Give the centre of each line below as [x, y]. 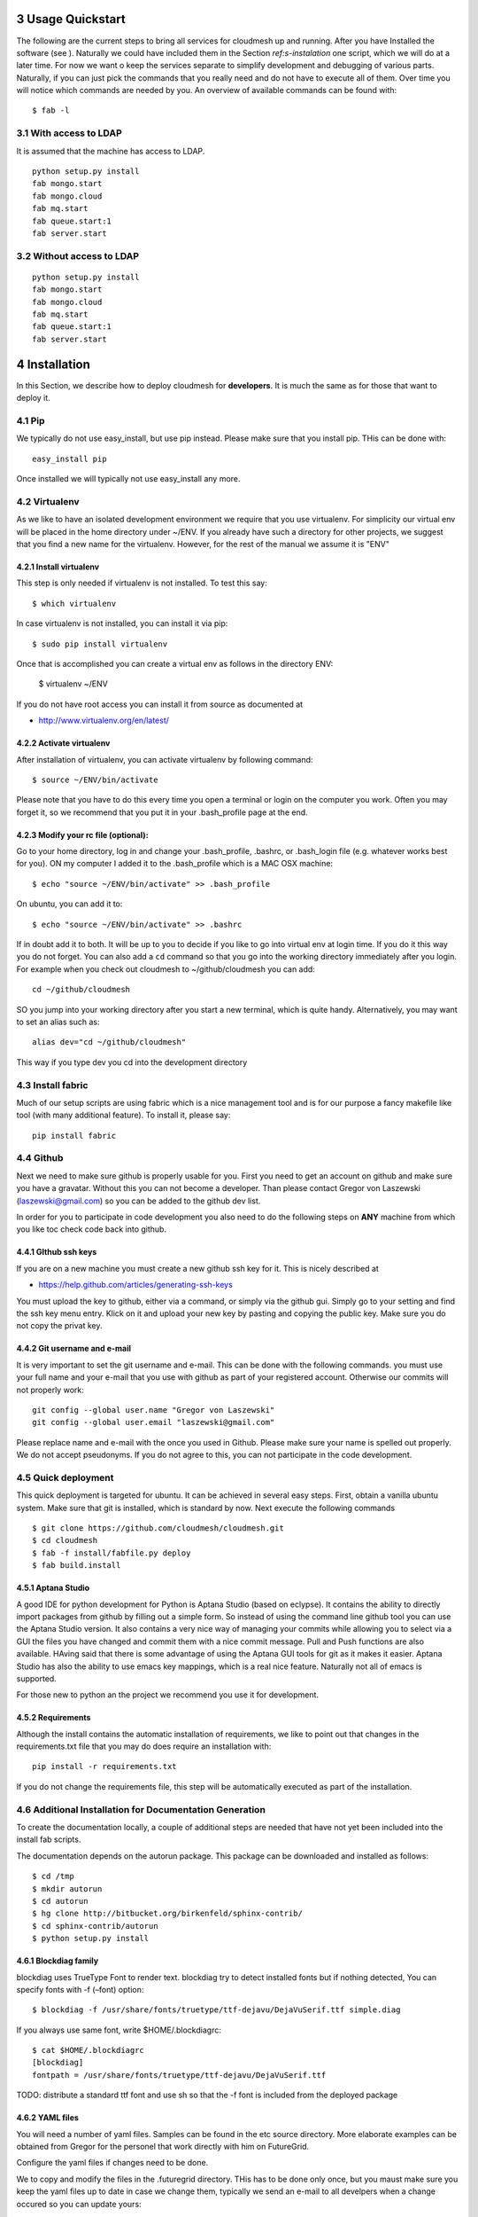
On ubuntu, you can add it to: [69, 904]
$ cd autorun [60, 1901]
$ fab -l [51, 110]
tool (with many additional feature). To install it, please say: [123, 1115]
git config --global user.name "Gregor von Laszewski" [154, 1410]
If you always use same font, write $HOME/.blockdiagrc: [119, 2030]
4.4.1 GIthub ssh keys [57, 1252]
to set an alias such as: [58, 1022]
